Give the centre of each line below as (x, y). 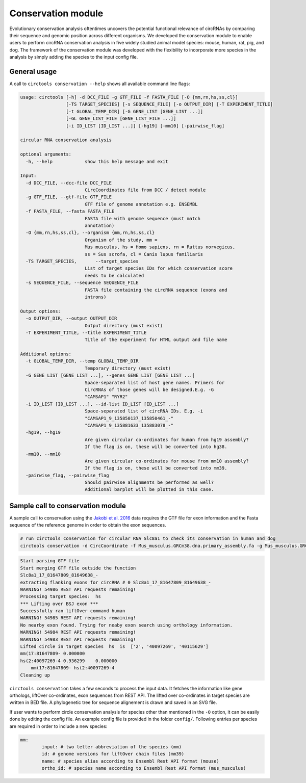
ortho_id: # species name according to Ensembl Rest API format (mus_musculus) (144, 768)
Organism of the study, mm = (121, 240)
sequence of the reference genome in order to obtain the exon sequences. (88, 525)
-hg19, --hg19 (43, 433)
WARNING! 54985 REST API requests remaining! (78, 618)
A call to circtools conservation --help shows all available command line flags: (100, 84)
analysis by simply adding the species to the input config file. (74, 57)
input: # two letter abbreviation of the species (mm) (112, 747)
